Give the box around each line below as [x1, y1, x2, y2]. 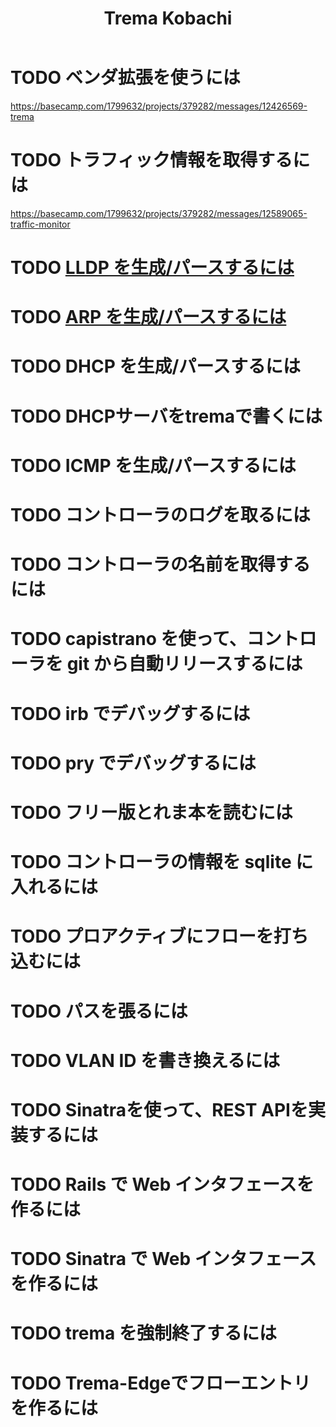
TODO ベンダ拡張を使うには [10, 67, 241, 89]
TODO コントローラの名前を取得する [10, 553, 311, 576]
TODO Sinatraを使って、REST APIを [10, 1098, 308, 1121]
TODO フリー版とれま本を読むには [10, 801, 293, 824]
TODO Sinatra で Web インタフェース [10, 1248, 317, 1271]
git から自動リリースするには [66, 653, 303, 676]
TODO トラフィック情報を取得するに [10, 149, 311, 172]
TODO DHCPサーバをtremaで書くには [10, 405, 323, 427]
